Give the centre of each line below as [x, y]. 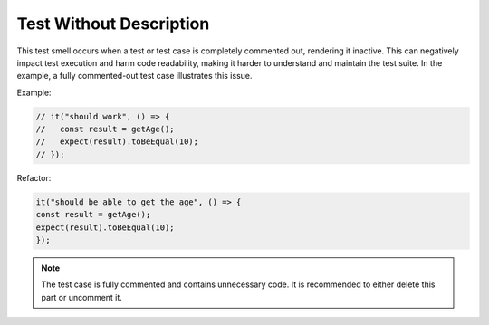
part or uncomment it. [81, 297]
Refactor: [34, 177]
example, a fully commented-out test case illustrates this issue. [134, 76]
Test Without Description [113, 24]
